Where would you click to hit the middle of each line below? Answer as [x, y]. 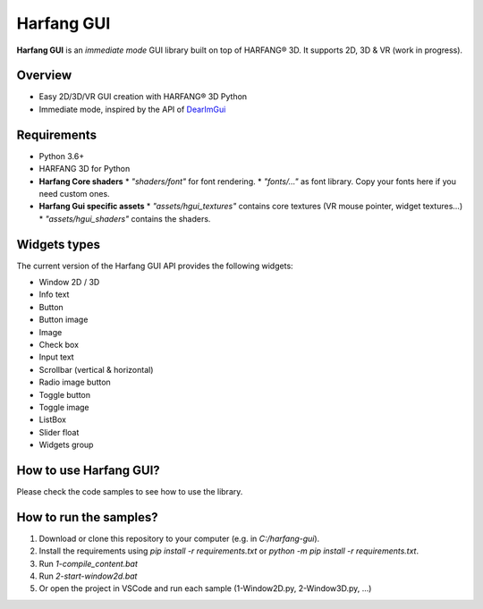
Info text [54, 294]
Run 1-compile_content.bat [89, 563]
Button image [64, 320]
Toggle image [64, 407]
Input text [57, 357]
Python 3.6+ [62, 156]
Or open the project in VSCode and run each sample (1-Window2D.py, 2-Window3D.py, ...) [205, 588]
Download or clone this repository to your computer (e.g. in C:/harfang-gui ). [179, 538]
